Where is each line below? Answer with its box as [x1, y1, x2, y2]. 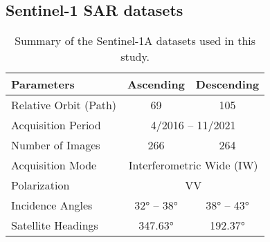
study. [120, 48, 150, 65]
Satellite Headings [11, 217, 98, 234]
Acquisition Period [11, 117, 101, 133]
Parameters [11, 76, 75, 93]
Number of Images [11, 137, 100, 153]
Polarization [11, 177, 70, 194]
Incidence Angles [11, 197, 93, 214]
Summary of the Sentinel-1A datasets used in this [15, 32, 256, 49]
